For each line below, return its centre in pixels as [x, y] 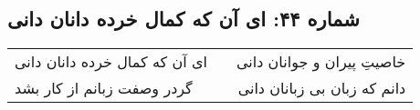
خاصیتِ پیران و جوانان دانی [321, 62]
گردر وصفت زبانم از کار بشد [104, 88]
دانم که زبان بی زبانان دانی [322, 88]
